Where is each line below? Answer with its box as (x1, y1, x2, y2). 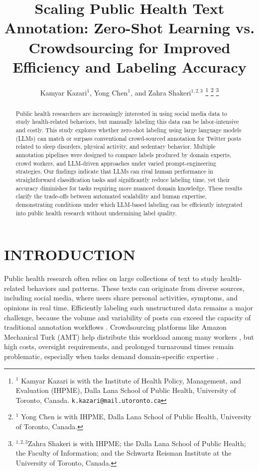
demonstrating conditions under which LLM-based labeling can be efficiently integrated (15, 200, 243, 208)
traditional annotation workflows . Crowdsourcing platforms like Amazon (4, 322, 227, 332)
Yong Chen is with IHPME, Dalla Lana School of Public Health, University (21, 411, 252, 422)
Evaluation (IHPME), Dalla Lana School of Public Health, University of (15, 385, 236, 395)
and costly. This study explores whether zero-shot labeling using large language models (15, 126, 242, 134)
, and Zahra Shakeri (130, 87, 191, 97)
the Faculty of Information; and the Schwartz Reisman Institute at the (15, 448, 232, 458)
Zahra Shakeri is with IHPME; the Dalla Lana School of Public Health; (28, 438, 246, 448)
